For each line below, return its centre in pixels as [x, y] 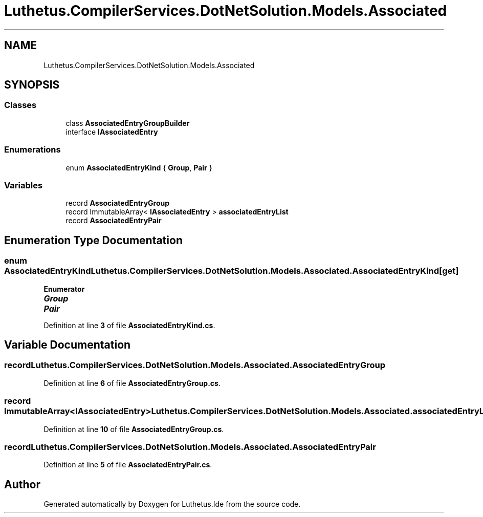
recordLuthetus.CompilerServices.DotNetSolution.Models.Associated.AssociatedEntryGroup [195, 365]
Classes [20, 105]
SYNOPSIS [32, 85]
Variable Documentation [68, 344]
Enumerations [32, 150]
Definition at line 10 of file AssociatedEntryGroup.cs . [134, 429]
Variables [24, 185]
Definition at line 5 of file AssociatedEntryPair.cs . [128, 465]
